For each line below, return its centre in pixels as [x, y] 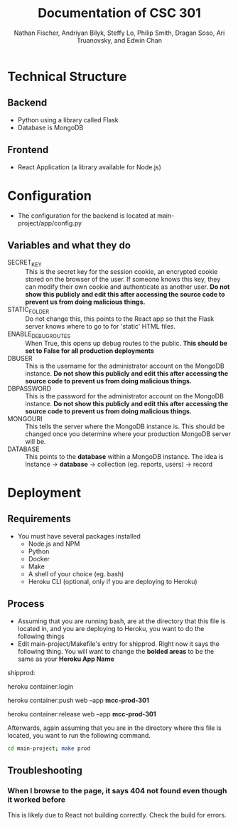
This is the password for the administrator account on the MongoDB [124, 396]
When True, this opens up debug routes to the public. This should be [126, 343]
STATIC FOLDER [28, 310]
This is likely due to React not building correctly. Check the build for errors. [117, 815]
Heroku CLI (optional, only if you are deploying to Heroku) [113, 581]
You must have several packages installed [79, 536]
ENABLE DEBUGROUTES [39, 334]
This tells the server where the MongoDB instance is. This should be [125, 426]
